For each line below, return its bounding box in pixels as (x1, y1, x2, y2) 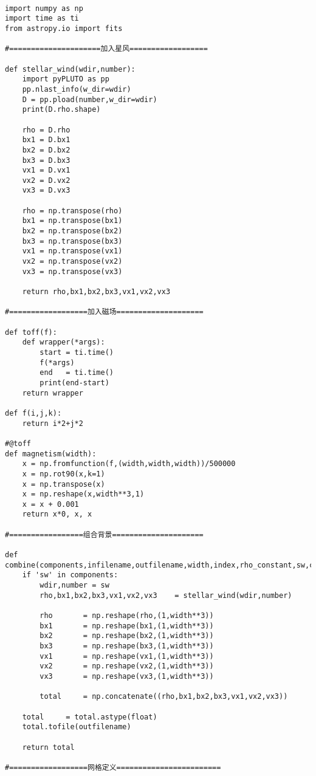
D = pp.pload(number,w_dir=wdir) (22, 95, 157, 104)
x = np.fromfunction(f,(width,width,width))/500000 (22, 459, 236, 469)
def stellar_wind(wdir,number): (5, 64, 136, 74)
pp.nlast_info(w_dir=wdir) (22, 84, 131, 94)
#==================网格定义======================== (5, 763, 221, 772)
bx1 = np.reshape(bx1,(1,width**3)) (39, 621, 214, 630)
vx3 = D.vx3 (22, 186, 70, 195)
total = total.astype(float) (22, 712, 157, 721)
